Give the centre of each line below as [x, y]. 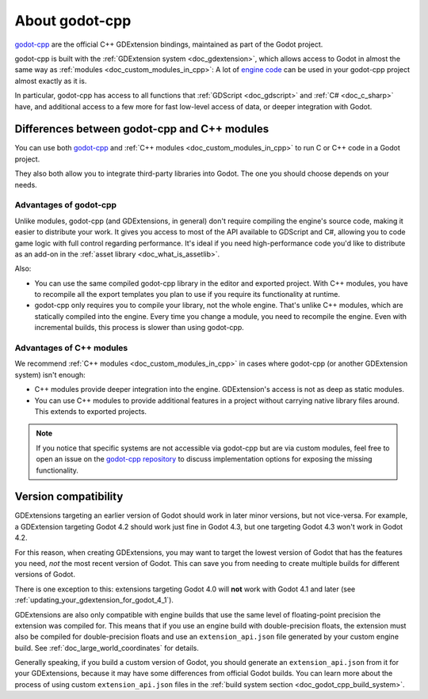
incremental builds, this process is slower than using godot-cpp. [139, 328]
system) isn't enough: [50, 374]
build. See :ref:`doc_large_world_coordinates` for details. [107, 648]
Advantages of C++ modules [71, 348]
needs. [26, 184]
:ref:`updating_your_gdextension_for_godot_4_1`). [94, 600]
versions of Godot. [45, 575]
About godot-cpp [73, 21]
